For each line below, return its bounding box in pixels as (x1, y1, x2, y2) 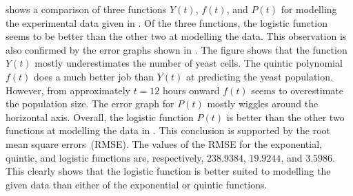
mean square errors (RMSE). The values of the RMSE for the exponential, (6, 136, 322, 151)
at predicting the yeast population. (186, 69, 333, 83)
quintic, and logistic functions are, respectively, (6, 150, 204, 164)
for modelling (281, 2, 337, 16)
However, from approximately (6, 83, 130, 97)
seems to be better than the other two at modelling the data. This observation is (6, 29, 347, 43)
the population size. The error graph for (6, 96, 174, 111)
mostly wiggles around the (207, 96, 319, 111)
